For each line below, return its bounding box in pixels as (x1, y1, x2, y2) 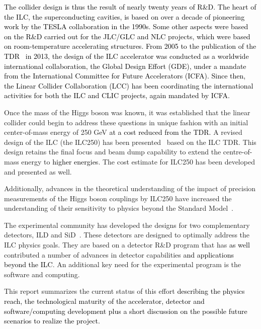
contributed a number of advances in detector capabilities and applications (4, 249, 234, 260)
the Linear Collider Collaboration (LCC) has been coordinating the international (4, 80, 253, 91)
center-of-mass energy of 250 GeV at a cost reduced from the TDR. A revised (4, 127, 242, 137)
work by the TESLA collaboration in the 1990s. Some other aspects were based (4, 21, 248, 32)
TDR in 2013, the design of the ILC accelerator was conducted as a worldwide (4, 50, 249, 61)
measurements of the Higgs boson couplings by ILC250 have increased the (4, 193, 232, 203)
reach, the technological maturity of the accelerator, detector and (4, 296, 205, 306)
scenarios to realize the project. (4, 315, 100, 326)
